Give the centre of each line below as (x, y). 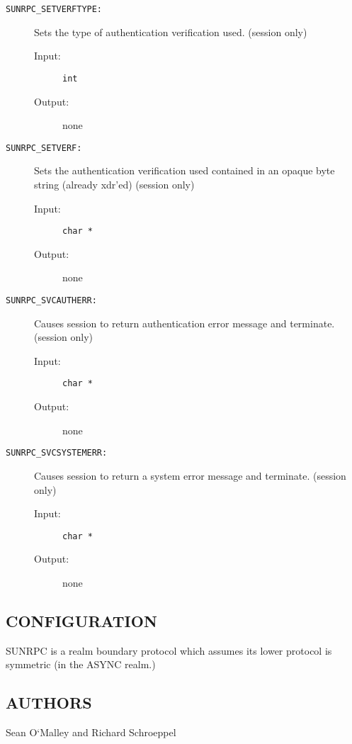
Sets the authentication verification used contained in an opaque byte (184, 170)
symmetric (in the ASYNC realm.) (81, 664)
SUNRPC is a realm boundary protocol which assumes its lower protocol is (169, 650)
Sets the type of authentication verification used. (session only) (171, 32)
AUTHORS (49, 703)
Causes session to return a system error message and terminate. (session (190, 475)
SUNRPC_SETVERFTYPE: (54, 9)
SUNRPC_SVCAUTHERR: (51, 300)
